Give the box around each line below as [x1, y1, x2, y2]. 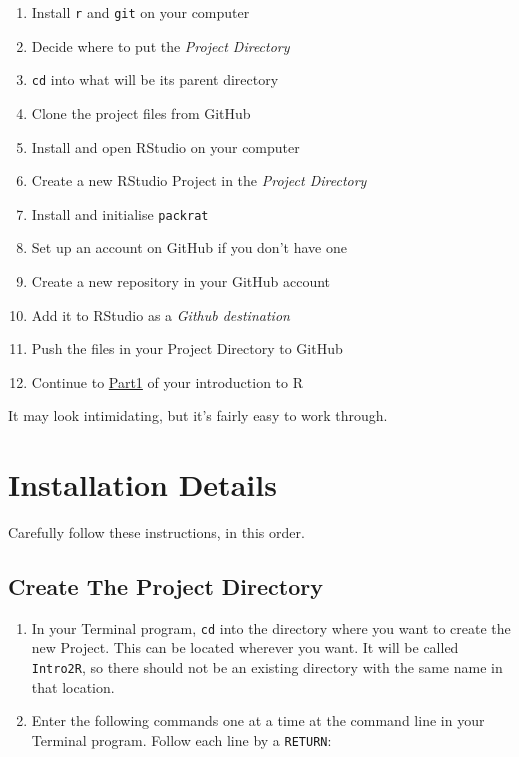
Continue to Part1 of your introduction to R [31, 371, 304, 392]
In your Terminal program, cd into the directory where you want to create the [31, 617, 511, 638]
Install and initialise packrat [31, 203, 209, 224]
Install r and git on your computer [31, 2, 250, 22]
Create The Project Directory [8, 571, 323, 602]
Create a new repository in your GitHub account [31, 270, 331, 291]
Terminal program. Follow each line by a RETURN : [31, 729, 332, 750]
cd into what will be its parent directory [31, 69, 279, 90]
